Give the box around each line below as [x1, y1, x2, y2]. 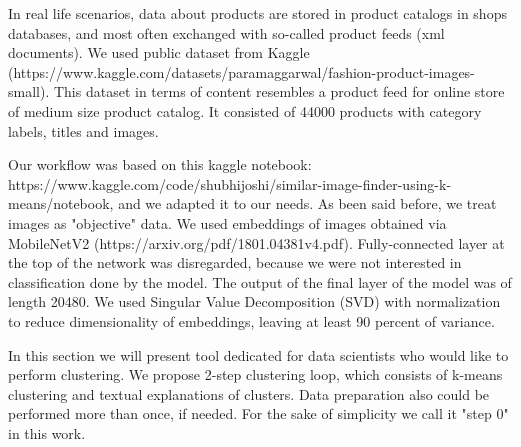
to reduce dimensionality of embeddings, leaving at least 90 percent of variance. [8, 310, 495, 331]
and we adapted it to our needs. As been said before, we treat [118, 193, 497, 214]
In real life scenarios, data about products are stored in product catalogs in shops [8, 3, 507, 23]
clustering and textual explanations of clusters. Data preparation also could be [8, 383, 490, 404]
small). [8, 81, 50, 102]
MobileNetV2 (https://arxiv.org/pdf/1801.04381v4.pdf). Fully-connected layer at [8, 232, 505, 253]
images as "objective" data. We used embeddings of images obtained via [8, 212, 447, 233]
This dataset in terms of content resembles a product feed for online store [53, 81, 505, 102]
